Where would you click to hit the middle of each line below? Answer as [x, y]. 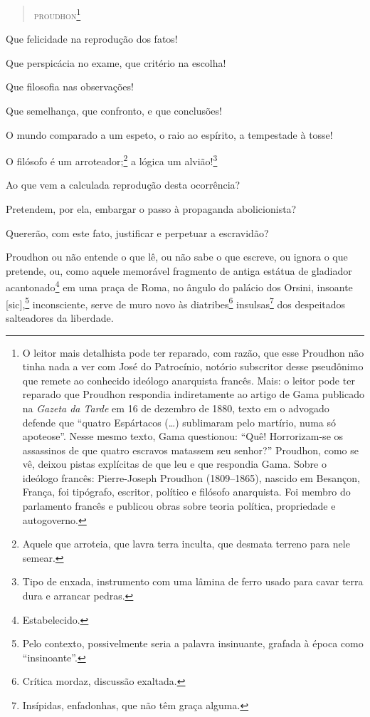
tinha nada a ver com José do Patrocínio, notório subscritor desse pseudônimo [193, 366]
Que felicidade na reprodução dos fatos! [92, 39]
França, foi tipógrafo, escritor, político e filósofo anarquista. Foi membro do [186, 492]
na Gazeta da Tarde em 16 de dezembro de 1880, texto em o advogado [176, 408]
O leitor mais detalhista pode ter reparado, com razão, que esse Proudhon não [193, 352]
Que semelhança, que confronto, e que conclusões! [114, 111]
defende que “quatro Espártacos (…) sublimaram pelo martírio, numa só [179, 422]
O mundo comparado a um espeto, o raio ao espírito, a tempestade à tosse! [169, 134]
